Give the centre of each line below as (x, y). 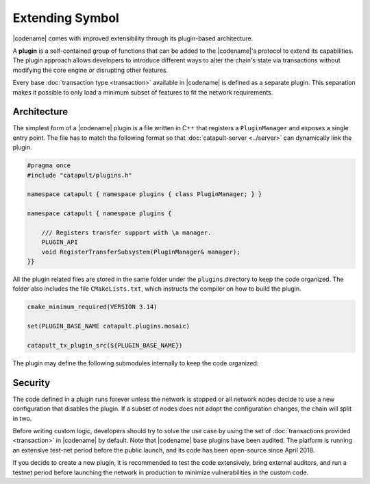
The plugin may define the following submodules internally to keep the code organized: (136, 363)
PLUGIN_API (60, 242)
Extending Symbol (66, 18)
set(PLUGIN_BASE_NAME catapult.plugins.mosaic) (108, 326)
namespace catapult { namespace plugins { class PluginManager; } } (145, 194)
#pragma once (49, 166)
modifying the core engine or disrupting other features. (90, 70)
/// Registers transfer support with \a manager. (126, 232)
